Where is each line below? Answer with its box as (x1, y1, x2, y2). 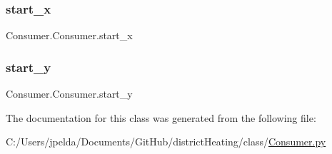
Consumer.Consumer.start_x (6, 28, 133, 43)
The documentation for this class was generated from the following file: (6, 110, 316, 125)
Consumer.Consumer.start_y (6, 86, 133, 101)
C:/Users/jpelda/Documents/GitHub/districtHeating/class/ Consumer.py (6, 134, 326, 149)
